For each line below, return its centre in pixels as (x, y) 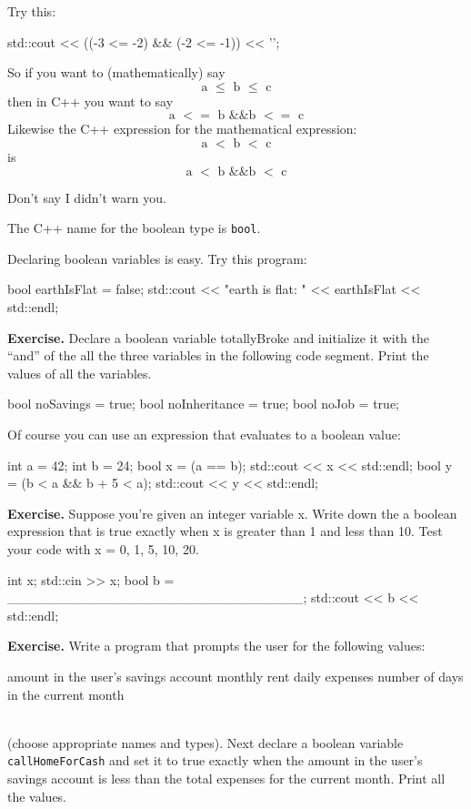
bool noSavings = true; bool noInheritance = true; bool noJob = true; (204, 404)
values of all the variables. (80, 373)
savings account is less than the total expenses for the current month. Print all (226, 778)
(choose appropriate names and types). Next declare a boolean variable (205, 742)
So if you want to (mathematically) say (116, 72)
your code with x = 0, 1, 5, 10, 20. (103, 548)
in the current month (66, 694)
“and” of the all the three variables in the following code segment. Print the (218, 355)
